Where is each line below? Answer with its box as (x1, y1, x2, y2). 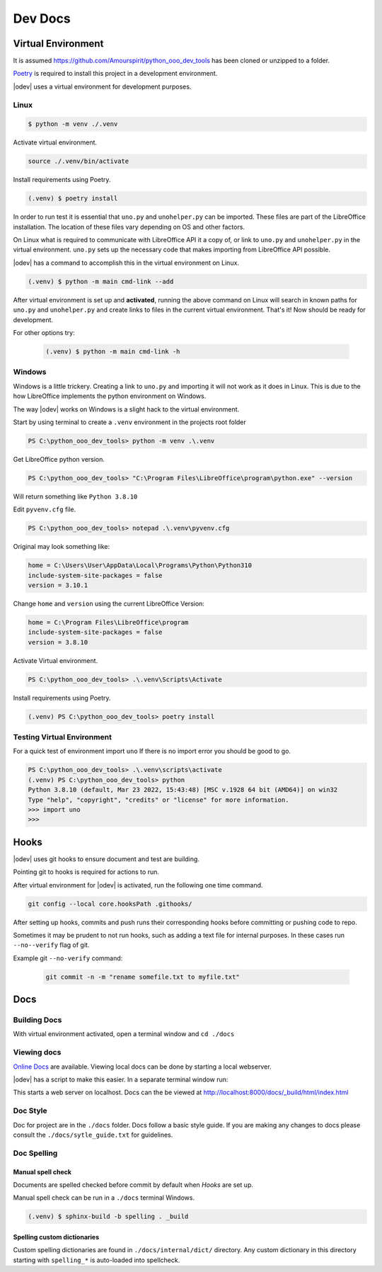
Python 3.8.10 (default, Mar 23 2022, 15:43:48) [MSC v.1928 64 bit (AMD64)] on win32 (28, 786, 338, 794)
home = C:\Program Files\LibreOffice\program (28, 618, 189, 626)
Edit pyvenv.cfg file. (13, 505, 76, 513)
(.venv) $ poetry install (28, 195, 118, 203)
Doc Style (13, 1106, 47, 1115)
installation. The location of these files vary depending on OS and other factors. (13, 222, 245, 231)
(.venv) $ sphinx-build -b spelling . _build (28, 1213, 189, 1221)
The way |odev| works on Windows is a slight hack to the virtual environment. (13, 404, 240, 414)
